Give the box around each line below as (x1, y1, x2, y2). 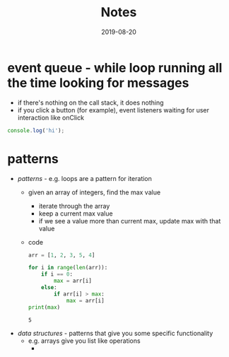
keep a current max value (38, 209, 113, 218)
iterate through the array (38, 201, 110, 210)
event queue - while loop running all (7, 59, 223, 76)
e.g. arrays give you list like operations (28, 336, 141, 345)
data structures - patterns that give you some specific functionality (17, 329, 213, 337)
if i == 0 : (41, 271, 73, 278)
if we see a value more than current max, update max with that (38, 216, 221, 225)
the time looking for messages (7, 75, 189, 90)
